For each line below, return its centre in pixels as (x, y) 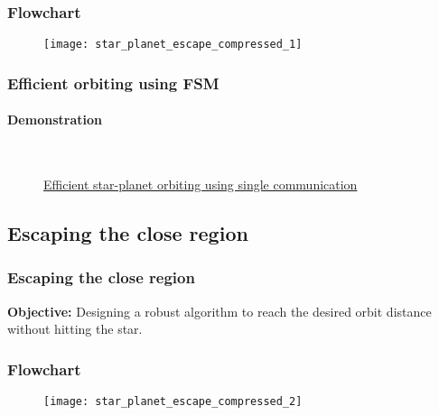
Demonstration (55, 120)
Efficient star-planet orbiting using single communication (201, 184)
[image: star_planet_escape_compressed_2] (173, 402)
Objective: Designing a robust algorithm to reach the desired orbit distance (219, 311)
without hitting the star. (75, 329)
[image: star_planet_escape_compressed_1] (173, 45)
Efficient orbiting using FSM (113, 83)
